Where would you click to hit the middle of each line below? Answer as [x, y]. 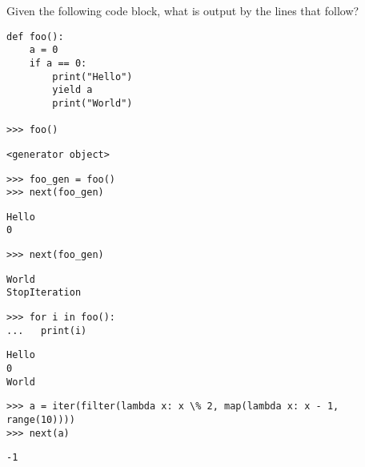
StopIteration [44, 293]
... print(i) [47, 330]
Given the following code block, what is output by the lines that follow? [183, 10]
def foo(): [35, 36]
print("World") [92, 103]
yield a [72, 90]
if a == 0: [58, 63]
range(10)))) [41, 420]
